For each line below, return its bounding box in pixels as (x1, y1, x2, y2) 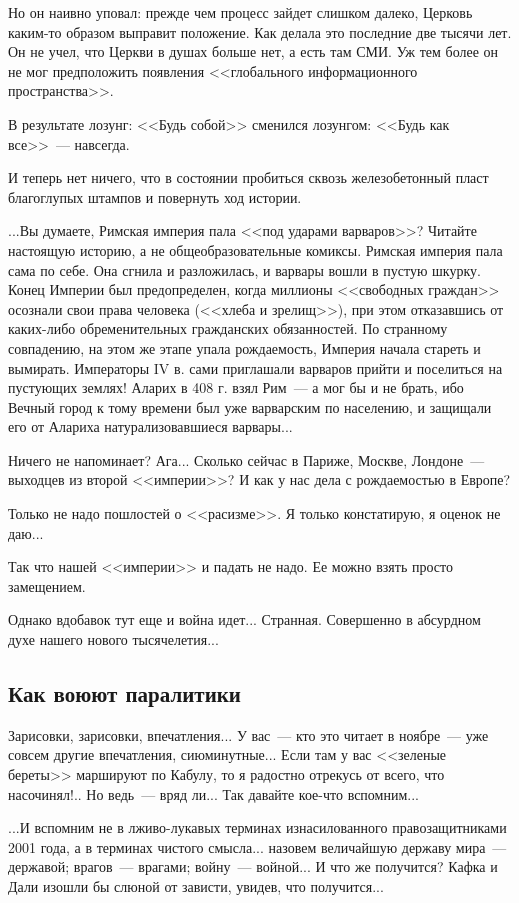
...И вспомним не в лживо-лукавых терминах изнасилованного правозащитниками (8, 817, 507, 838)
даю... (8, 522, 44, 543)
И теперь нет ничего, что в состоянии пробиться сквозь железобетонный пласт (8, 167, 489, 188)
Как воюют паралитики (8, 678, 241, 709)
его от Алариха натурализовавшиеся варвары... (8, 416, 293, 437)
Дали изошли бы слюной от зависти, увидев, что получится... (8, 875, 384, 896)
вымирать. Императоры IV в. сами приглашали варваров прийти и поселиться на (8, 357, 503, 378)
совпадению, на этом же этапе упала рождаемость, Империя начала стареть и (8, 337, 481, 358)
